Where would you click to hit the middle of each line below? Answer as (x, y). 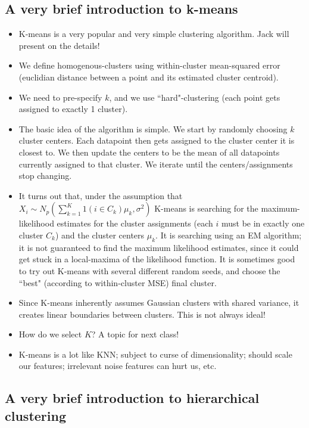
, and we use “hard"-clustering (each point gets (195, 97)
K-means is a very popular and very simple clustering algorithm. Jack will (154, 34)
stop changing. (45, 176)
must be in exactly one (263, 223)
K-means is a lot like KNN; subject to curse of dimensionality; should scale (155, 354)
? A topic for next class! (135, 334)
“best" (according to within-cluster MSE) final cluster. (118, 282)
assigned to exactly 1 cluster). (73, 109)
